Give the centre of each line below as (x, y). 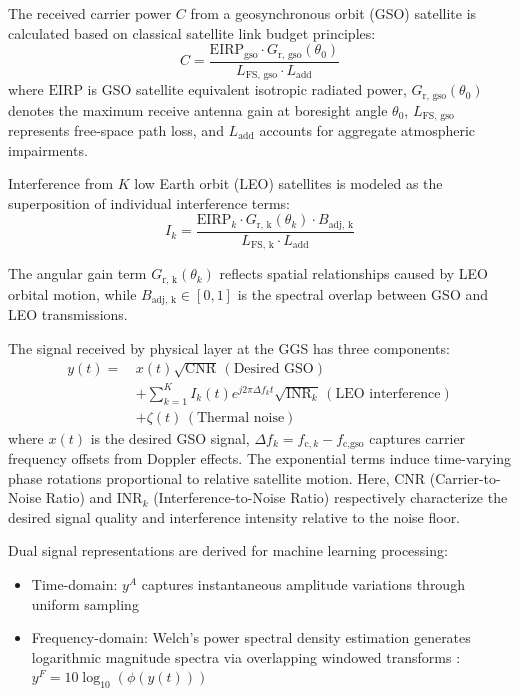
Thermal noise (240, 417)
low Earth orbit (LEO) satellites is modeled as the (288, 183)
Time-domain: (74, 584)
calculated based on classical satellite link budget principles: (192, 32)
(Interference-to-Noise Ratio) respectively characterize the (330, 497)
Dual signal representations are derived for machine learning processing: (228, 550)
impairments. (48, 149)
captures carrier (417, 437)
